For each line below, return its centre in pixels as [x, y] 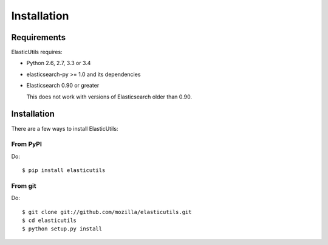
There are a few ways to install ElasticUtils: [65, 128]
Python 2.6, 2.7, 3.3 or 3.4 [59, 63]
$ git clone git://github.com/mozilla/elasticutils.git [107, 212]
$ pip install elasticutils [64, 171]
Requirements [39, 37]
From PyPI [27, 144]
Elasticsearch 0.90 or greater [63, 86]
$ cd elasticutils [50, 220]
